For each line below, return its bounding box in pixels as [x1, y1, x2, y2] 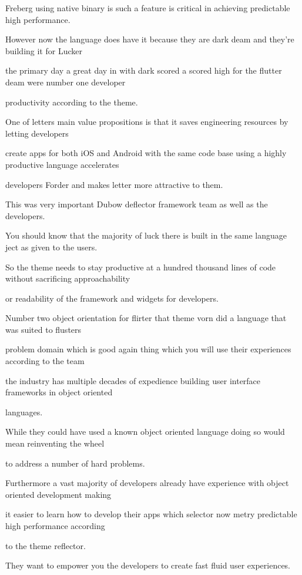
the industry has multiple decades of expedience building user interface [5, 374, 261, 386]
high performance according [5, 520, 105, 531]
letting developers [5, 127, 69, 139]
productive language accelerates [5, 158, 119, 170]
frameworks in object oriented [5, 386, 113, 398]
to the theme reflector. [5, 539, 86, 551]
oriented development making [5, 488, 112, 500]
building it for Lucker [5, 44, 82, 57]
